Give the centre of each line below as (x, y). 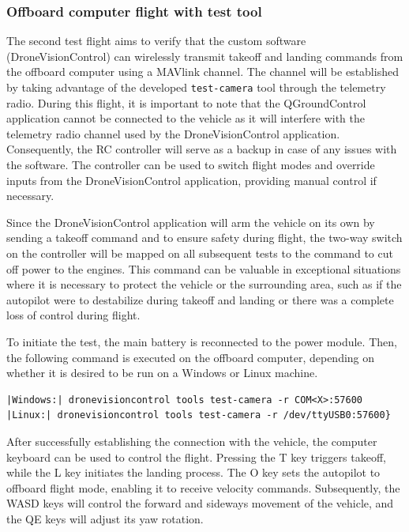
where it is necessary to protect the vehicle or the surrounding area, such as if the (204, 284)
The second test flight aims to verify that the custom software (156, 41)
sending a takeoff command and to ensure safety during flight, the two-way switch (204, 238)
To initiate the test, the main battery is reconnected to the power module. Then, (202, 341)
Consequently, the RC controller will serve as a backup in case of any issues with (202, 149)
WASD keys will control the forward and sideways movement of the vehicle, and (200, 503)
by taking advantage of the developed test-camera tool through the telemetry (196, 87)
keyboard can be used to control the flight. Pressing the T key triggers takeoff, (196, 457)
